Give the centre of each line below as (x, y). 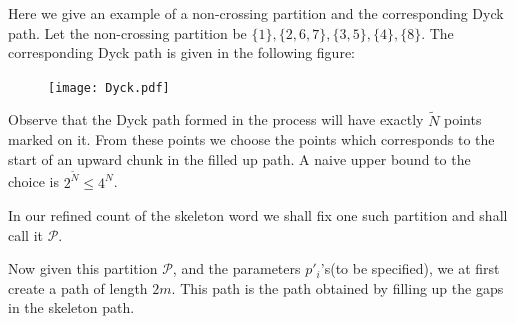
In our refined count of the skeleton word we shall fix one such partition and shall (258, 215)
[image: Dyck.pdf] (109, 87)
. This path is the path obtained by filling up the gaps (337, 287)
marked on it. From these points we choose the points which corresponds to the (251, 139)
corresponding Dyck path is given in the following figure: (182, 52)
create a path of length (78, 287)
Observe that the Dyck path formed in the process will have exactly (216, 119)
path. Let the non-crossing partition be (127, 32)
